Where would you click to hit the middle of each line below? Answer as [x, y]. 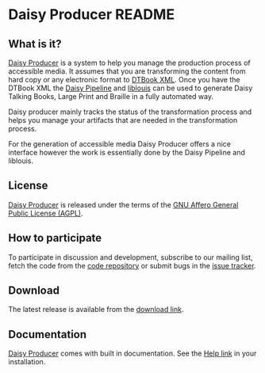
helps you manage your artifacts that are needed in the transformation [123, 120]
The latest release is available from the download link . [96, 310]
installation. [27, 362]
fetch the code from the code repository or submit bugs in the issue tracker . [132, 265]
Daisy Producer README [92, 15]
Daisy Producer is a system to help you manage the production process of [130, 63]
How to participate [55, 238]
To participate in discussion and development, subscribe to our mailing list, [131, 257]
